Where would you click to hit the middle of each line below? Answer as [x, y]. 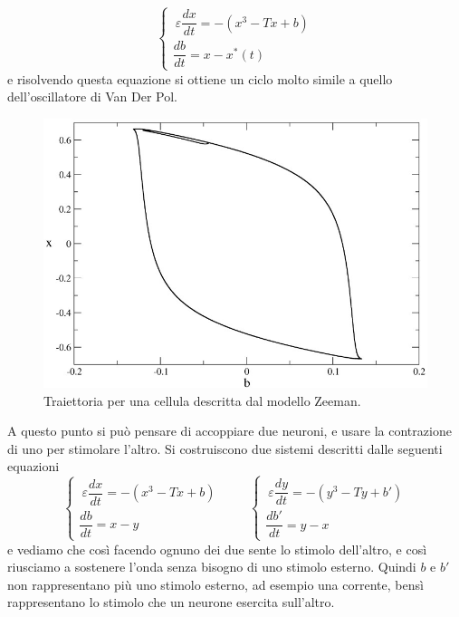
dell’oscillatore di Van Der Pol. [93, 96]
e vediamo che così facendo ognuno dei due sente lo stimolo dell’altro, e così [217, 549]
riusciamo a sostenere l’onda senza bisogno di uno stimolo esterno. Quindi [212, 567]
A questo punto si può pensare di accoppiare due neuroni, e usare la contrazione [229, 431]
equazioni [33, 466]
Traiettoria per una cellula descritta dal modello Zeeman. [202, 400]
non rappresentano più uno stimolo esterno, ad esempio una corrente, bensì [215, 584]
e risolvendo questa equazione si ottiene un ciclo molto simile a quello [200, 78]
